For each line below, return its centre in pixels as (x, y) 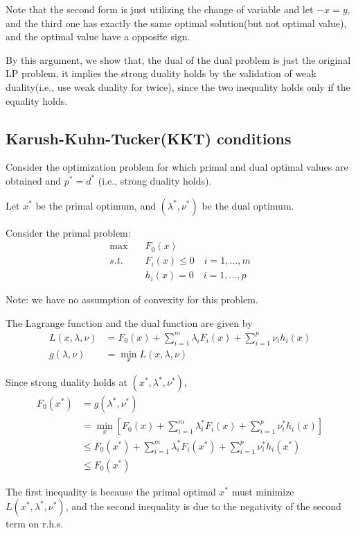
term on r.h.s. (35, 524)
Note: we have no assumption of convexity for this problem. (132, 299)
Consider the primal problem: (68, 232)
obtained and (34, 180)
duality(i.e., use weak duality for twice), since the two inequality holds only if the (178, 86)
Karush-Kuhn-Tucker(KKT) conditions (149, 138)
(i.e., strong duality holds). (155, 180)
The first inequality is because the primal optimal (111, 491)
